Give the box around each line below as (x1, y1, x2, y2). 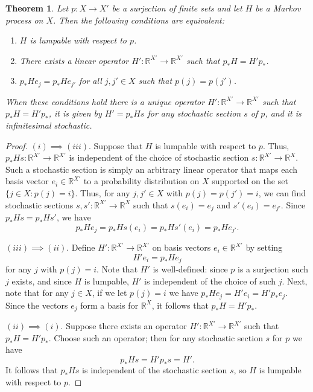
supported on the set (212, 175, 288, 187)
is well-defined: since (153, 263, 228, 275)
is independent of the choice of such (144, 274, 276, 287)
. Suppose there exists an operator (60, 320, 187, 332)
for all (78, 74, 102, 87)
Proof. (5, 139, 28, 152)
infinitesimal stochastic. (5, 119, 92, 132)
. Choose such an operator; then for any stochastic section (48, 331, 263, 344)
